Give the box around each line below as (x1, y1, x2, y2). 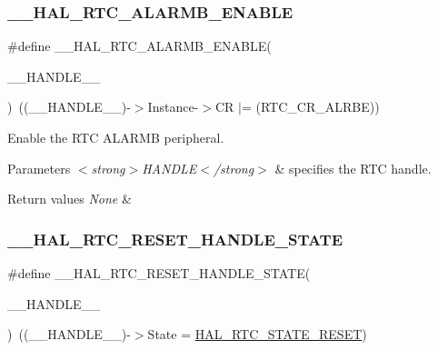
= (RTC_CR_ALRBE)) (241, 97, 380, 116)
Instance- (147, 97, 199, 116)
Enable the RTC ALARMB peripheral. (7, 128, 224, 146)
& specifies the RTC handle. (274, 158, 432, 177)
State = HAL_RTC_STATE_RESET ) (147, 325, 367, 344)
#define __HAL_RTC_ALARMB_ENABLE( (7, 36, 272, 55)
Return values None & (7, 189, 132, 208)
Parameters (7, 158, 71, 177)
